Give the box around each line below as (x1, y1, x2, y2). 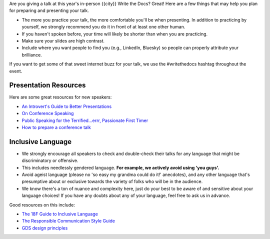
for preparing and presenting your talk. (9, 7, 89, 13)
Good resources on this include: (9, 201, 75, 207)
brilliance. (21, 51, 42, 57)
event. (9, 68, 22, 74)
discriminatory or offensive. (21, 157, 78, 163)
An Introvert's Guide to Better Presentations (21, 103, 112, 109)
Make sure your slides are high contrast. (21, 37, 105, 43)
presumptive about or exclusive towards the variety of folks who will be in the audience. (21, 178, 203, 184)
